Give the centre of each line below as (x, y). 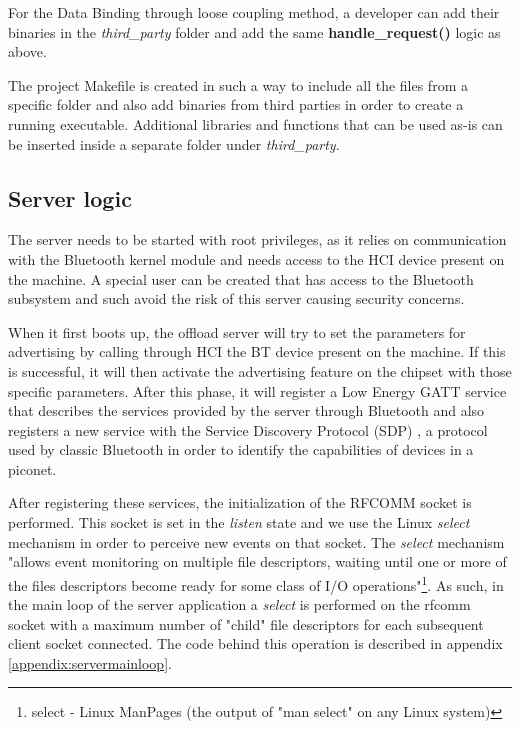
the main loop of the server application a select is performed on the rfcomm (239, 604)
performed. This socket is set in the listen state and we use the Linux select (239, 522)
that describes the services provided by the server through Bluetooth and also (246, 410)
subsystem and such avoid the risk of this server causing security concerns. (236, 298)
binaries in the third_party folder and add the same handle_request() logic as (254, 31)
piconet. (32, 468)
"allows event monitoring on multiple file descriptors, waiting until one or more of (257, 561)
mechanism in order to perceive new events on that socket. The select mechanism (256, 541)
